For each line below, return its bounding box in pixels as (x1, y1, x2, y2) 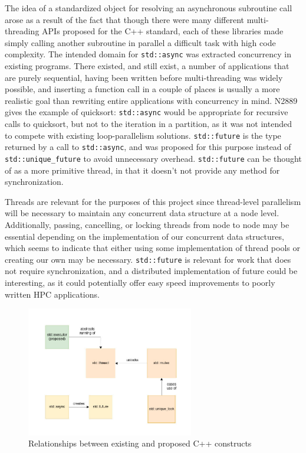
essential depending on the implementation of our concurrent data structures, (5, 230, 284, 242)
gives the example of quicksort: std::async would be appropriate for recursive (5, 106, 288, 118)
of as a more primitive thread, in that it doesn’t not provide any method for (5, 164, 280, 176)
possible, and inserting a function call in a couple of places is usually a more (5, 83, 280, 95)
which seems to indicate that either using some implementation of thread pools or (5, 242, 300, 254)
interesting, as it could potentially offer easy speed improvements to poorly (5, 276, 275, 289)
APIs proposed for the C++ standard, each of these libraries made (42, 25, 284, 37)
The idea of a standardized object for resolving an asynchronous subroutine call (5, 2, 292, 14)
